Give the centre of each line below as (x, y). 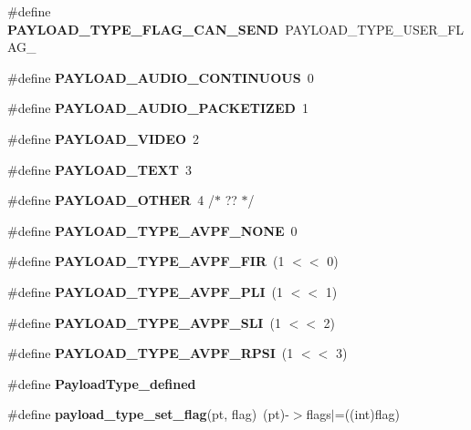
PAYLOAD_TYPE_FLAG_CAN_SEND (143, 29)
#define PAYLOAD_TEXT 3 (99, 169)
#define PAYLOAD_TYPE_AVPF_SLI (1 (144, 322)
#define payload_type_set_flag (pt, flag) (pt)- (148, 414)
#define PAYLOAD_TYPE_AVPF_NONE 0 (152, 230)
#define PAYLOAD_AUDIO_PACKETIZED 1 (158, 108)
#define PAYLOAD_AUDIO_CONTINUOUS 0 (161, 77)
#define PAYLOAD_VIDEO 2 (104, 138)
